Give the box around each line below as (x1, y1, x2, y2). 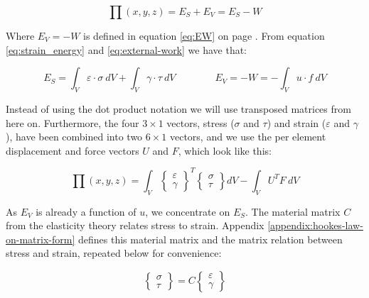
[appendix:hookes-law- (267, 218, 363, 233)
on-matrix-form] (6, 231, 75, 246)
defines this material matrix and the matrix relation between (77, 231, 343, 246)
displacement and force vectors (6, 143, 139, 158)
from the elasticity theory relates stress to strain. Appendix (6, 218, 264, 233)
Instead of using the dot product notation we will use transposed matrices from (6, 101, 351, 116)
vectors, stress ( (166, 115, 235, 130)
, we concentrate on (145, 204, 230, 219)
